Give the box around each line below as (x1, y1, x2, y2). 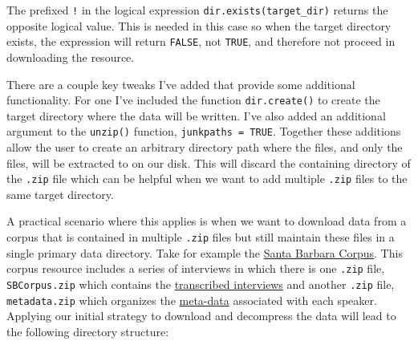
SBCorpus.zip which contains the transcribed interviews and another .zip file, (6, 275, 395, 292)
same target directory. (6, 185, 114, 202)
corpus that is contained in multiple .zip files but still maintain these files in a (6, 229, 395, 246)
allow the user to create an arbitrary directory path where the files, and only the (6, 139, 403, 155)
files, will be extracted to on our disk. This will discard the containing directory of (6, 154, 411, 171)
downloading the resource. (6, 48, 135, 65)
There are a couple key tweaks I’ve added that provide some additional (6, 75, 355, 92)
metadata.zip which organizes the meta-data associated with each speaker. (6, 291, 377, 308)
